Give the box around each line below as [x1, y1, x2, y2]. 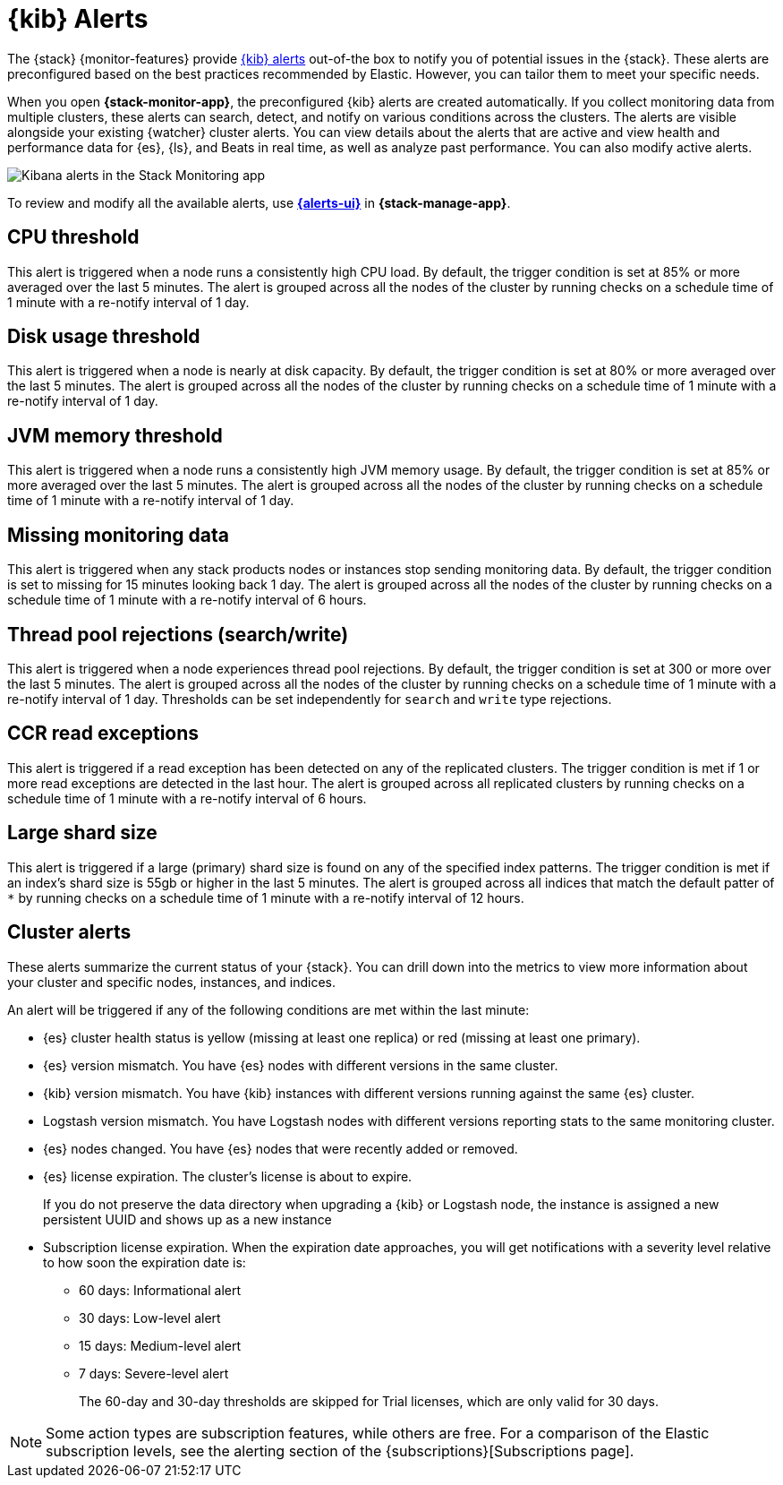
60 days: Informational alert [79, 1282, 242, 1298]
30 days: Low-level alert [79, 1309, 221, 1326]
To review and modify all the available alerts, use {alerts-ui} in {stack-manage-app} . [7, 194, 511, 210]
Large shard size [7, 821, 157, 845]
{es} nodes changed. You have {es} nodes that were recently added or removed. [43, 1140, 518, 1156]
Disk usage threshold [7, 325, 200, 348]
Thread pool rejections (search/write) [7, 622, 349, 646]
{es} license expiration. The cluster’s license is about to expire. [43, 1168, 413, 1184]
